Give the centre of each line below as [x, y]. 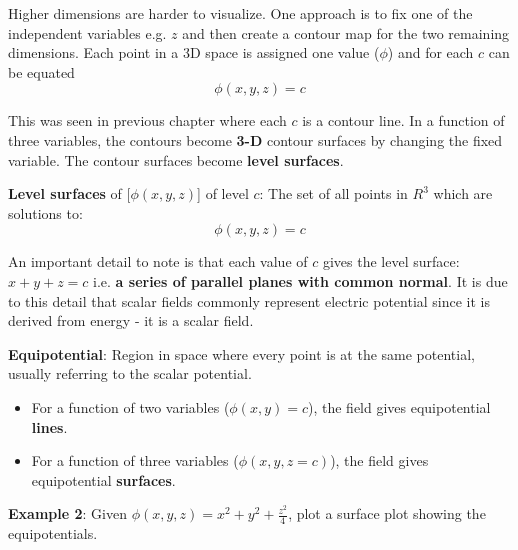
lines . [49, 426]
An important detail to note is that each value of [158, 261]
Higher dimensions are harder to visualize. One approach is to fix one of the [240, 13]
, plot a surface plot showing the [387, 513]
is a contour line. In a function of [403, 120]
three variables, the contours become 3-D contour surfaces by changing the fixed [255, 139]
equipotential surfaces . [103, 479]
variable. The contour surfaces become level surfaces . [176, 159]
